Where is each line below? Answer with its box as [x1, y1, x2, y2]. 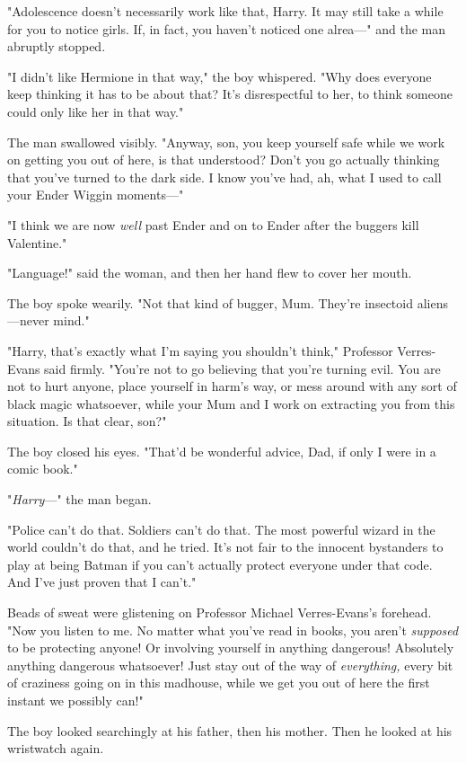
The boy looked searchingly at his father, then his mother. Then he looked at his [7, 721, 453, 740]
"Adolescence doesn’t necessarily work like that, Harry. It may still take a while [7, 2, 444, 20]
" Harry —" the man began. [7, 490, 152, 509]
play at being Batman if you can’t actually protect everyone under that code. [7, 555, 433, 573]
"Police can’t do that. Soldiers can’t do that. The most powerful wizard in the [7, 519, 435, 538]
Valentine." [7, 233, 67, 252]
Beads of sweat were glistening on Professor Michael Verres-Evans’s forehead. [7, 603, 432, 622]
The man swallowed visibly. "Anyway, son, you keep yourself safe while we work [7, 132, 445, 151]
